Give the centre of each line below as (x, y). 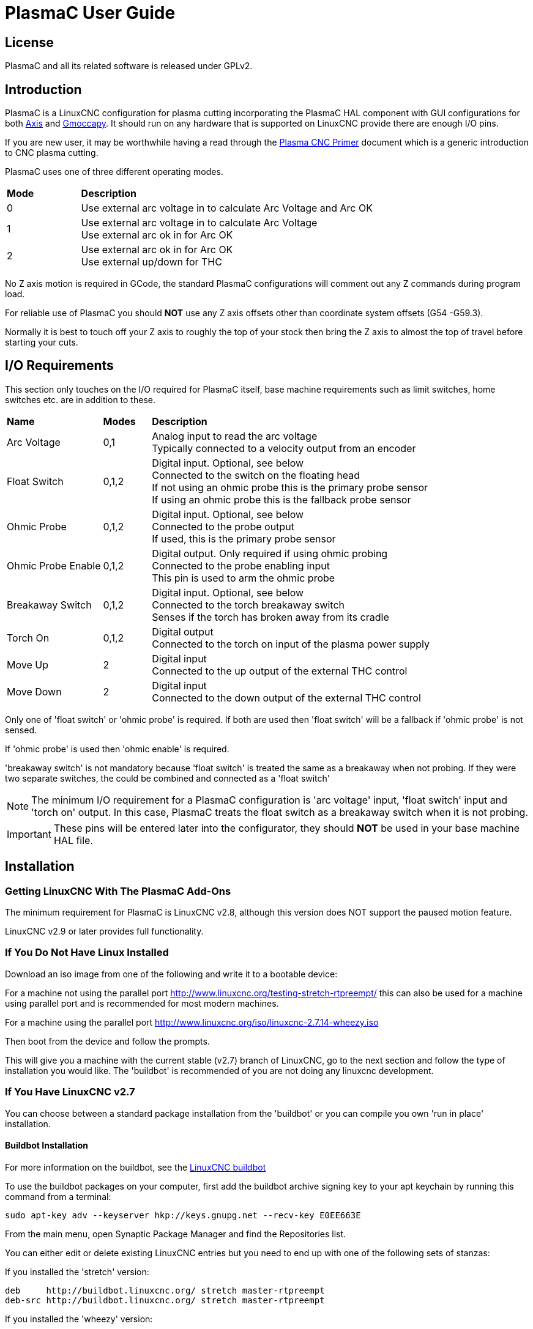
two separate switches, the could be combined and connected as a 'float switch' (168, 778)
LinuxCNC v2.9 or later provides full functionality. (104, 931)
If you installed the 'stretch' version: (77, 1272)
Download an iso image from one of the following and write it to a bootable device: (171, 974)
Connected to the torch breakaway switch (248, 605)
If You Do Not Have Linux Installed (87, 953)
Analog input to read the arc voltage (235, 436)
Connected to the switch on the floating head (256, 475)
